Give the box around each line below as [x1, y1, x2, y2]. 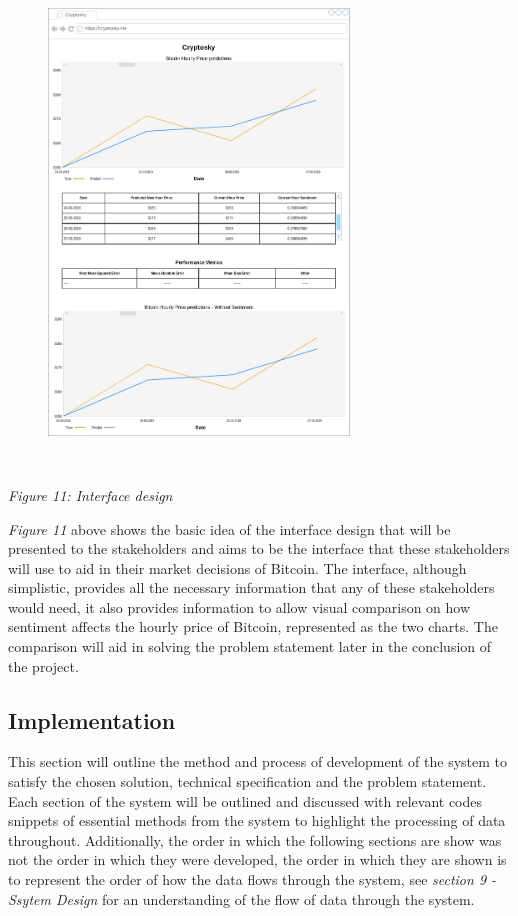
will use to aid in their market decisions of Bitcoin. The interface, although [8, 557, 467, 578]
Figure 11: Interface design [8, 484, 173, 505]
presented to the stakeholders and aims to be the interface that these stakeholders [8, 538, 510, 559]
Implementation [8, 704, 176, 735]
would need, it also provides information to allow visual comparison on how [8, 596, 471, 617]
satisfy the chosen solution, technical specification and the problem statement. [8, 771, 487, 792]
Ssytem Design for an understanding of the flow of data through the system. [8, 888, 475, 909]
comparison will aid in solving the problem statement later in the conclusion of [8, 636, 492, 657]
